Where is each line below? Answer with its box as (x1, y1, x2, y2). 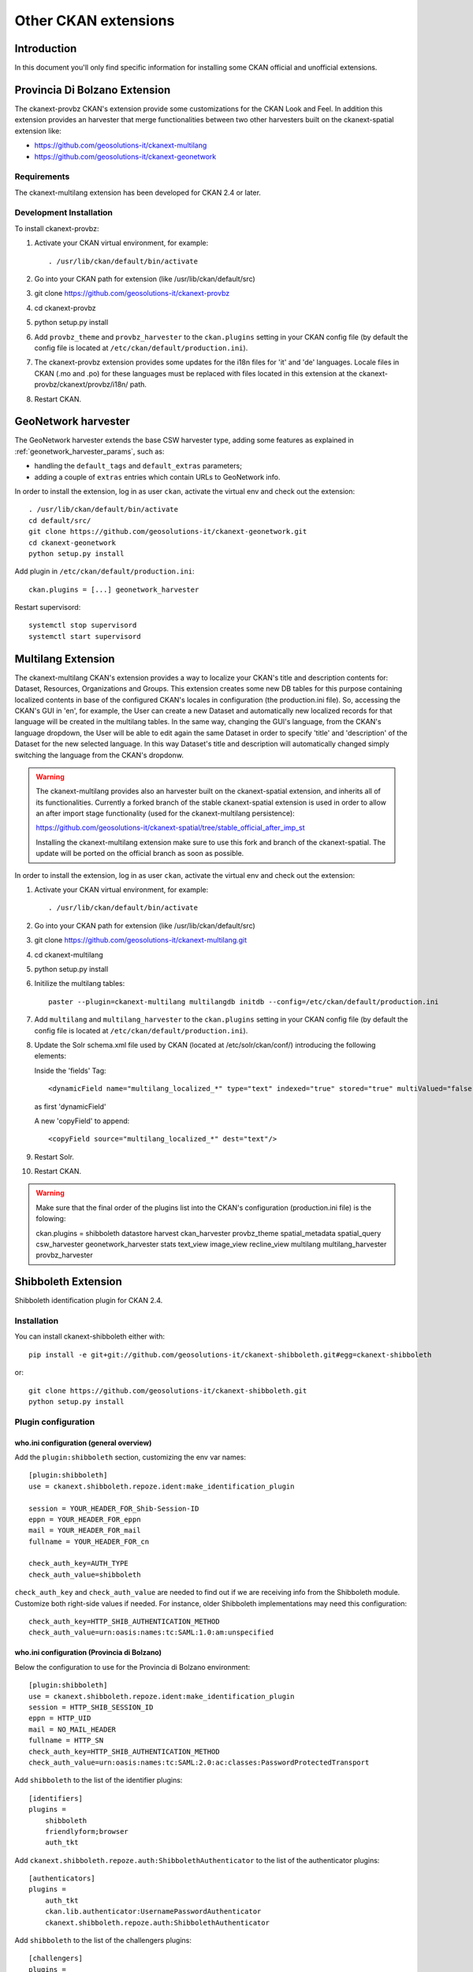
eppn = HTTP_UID (28, 1714, 91, 1723)
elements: (34, 1051, 67, 1061)
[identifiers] (28, 1794, 83, 1802)
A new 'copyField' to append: (34, 1116, 130, 1126)
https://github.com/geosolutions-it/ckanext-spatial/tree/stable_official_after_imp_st (35, 823, 305, 832)
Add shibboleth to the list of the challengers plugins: (14, 1936, 192, 1945)
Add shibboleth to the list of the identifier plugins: (14, 1776, 183, 1785)
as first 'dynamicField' (34, 1101, 106, 1111)
